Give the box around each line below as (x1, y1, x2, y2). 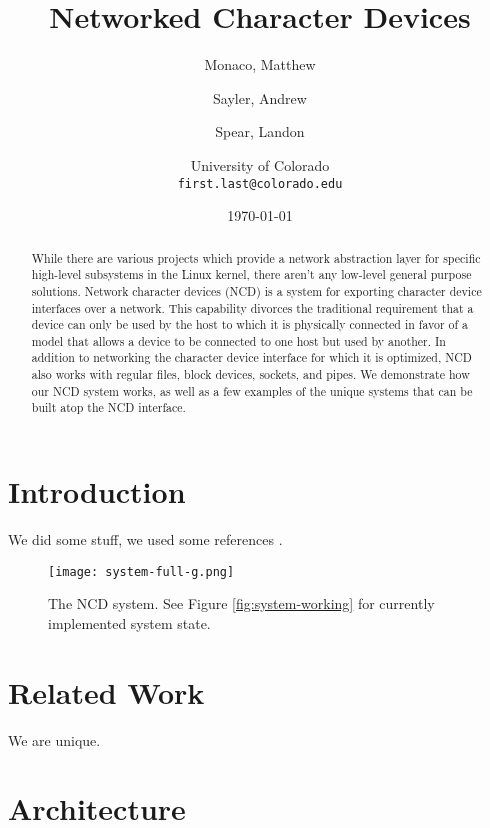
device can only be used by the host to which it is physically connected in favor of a (31, 316, 469, 333)
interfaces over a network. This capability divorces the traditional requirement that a (31, 299, 474, 316)
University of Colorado (190, 154, 330, 175)
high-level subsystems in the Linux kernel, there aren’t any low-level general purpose (31, 266, 472, 283)
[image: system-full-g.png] (48, 564, 235, 579)
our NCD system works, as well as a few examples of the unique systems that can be (31, 382, 473, 399)
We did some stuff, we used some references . (8, 529, 283, 550)
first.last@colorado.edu (177, 176, 343, 191)
